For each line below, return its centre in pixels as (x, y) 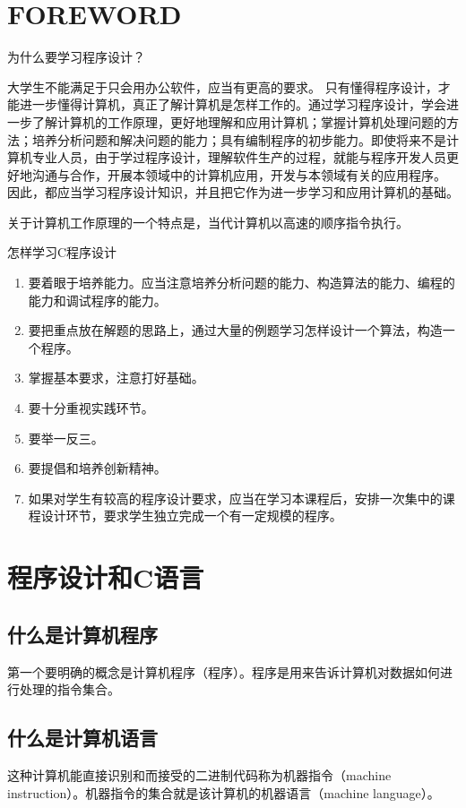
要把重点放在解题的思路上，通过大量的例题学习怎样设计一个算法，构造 (235, 330)
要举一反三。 (66, 438)
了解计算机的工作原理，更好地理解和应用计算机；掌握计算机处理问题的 (239, 121)
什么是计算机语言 (82, 738)
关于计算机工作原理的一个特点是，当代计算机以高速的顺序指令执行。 (208, 222)
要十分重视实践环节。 (91, 408)
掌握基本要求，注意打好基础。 (116, 378)
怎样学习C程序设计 (62, 252)
